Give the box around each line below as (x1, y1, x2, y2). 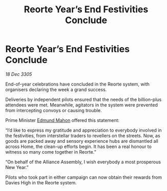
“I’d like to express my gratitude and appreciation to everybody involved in (5, 127, 162, 133)
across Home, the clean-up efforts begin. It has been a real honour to (5, 143, 152, 150)
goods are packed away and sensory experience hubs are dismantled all (5, 138, 159, 144)
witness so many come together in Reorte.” (5, 148, 96, 155)
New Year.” (5, 164, 29, 170)
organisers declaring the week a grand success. (5, 86, 107, 93)
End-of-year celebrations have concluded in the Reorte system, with (5, 81, 150, 87)
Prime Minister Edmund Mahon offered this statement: (5, 117, 119, 123)
